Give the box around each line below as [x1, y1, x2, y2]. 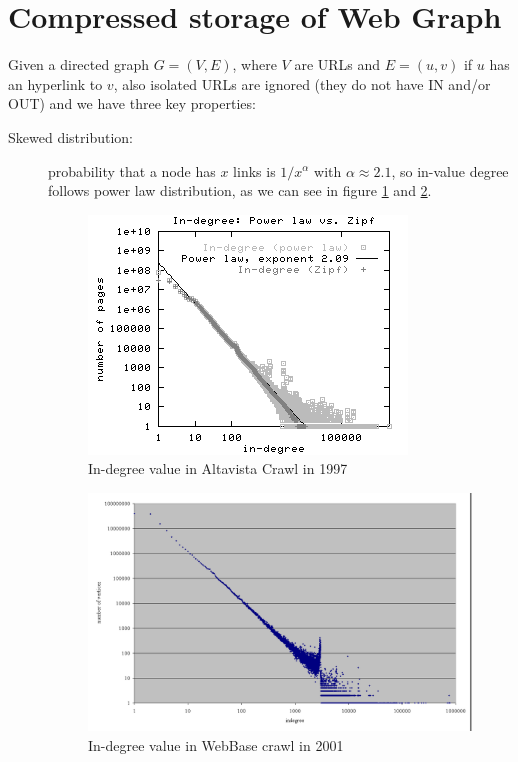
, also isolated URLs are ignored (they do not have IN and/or [113, 73, 491, 94]
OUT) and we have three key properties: [8, 93, 256, 114]
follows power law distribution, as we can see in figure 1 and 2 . [48, 180, 432, 201]
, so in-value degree [391, 160, 509, 181]
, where [232, 54, 277, 75]
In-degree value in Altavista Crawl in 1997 [88, 458, 348, 479]
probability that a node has [48, 160, 216, 181]
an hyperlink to [8, 73, 103, 94]
